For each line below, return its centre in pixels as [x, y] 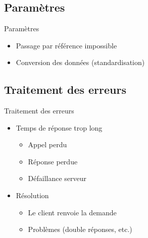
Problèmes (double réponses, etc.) [80, 229]
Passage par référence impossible [66, 45]
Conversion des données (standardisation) [80, 62]
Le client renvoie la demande [72, 212]
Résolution [32, 195]
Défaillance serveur [57, 178]
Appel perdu [47, 144]
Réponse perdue [53, 161]
